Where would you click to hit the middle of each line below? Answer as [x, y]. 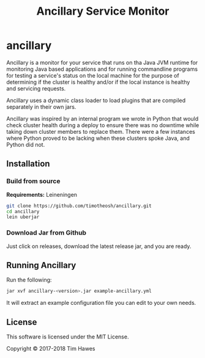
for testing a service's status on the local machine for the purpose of [93, 75]
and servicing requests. [36, 88]
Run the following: [29, 280]
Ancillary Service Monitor [103, 11]
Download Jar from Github [47, 233]
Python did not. [26, 144]
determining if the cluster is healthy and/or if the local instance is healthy [98, 82]
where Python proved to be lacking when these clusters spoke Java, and [98, 138]
